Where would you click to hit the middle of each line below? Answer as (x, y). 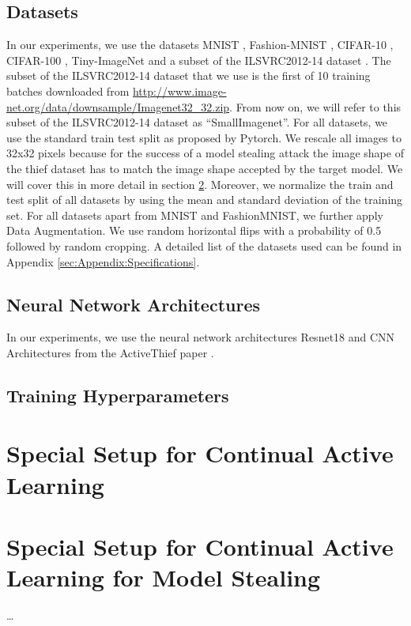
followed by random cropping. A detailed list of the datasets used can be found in (204, 245)
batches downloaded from (68, 91)
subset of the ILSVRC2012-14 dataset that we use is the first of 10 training (189, 75)
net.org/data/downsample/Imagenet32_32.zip (118, 106)
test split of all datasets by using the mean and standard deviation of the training (205, 200)
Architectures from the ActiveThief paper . (110, 352)
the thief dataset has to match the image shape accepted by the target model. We (205, 168)
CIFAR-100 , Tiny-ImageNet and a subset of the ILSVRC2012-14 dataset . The (199, 60)
